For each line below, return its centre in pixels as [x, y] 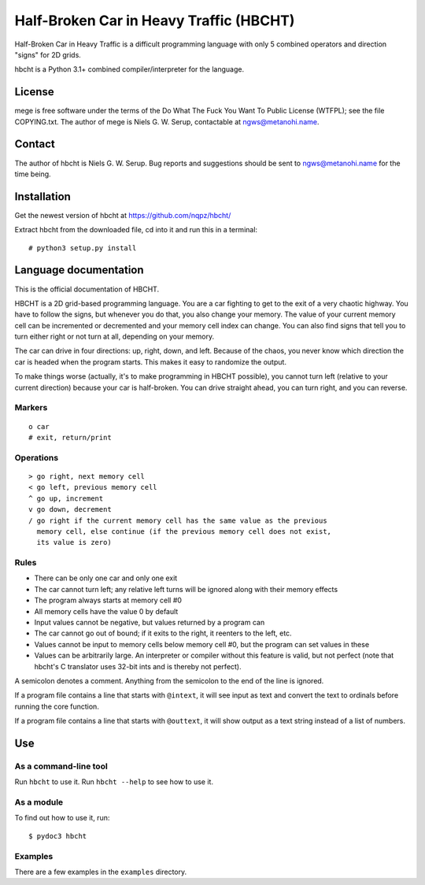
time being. [33, 174]
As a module [39, 802]
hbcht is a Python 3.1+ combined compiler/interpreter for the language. [129, 69]
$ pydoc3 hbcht [58, 836]
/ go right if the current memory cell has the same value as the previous [178, 520]
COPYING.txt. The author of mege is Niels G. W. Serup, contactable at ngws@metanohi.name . [167, 121]
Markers [31, 408]
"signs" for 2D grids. [48, 54]
